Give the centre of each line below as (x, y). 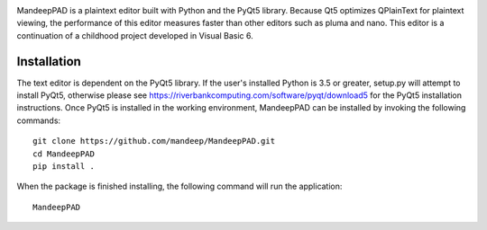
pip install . (64, 167)
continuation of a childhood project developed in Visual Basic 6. (135, 35)
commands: (39, 120)
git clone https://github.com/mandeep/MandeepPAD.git (154, 141)
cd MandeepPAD (64, 154)
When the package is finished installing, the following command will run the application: (179, 186)
